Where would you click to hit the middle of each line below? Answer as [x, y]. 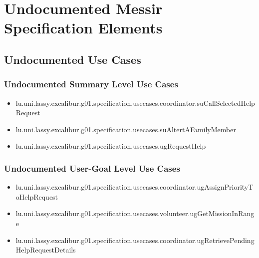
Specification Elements [83, 28]
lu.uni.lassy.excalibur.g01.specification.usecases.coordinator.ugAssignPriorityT [134, 187]
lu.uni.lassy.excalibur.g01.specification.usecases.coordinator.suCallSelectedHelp [135, 103]
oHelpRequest [37, 196]
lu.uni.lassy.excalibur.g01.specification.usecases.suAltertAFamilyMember [126, 129]
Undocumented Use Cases [73, 59]
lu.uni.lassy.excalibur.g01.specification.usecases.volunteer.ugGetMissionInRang [135, 213]
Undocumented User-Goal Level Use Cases [92, 168]
